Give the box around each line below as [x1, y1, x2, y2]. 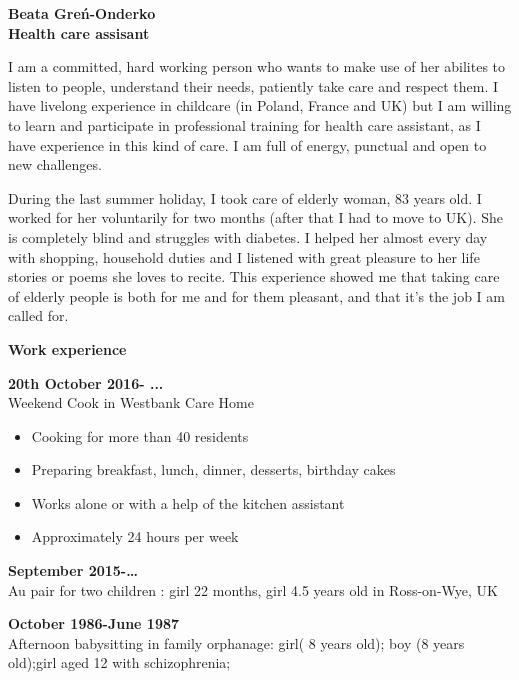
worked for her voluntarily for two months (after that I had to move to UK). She [8, 207, 503, 228]
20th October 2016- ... [8, 372, 164, 393]
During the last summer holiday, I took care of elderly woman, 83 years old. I [8, 187, 482, 208]
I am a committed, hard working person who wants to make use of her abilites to [8, 56, 506, 77]
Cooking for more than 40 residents [31, 425, 249, 446]
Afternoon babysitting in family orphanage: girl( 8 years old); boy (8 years [8, 632, 465, 653]
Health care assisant [8, 22, 150, 43]
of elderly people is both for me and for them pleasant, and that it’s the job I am [8, 285, 505, 306]
